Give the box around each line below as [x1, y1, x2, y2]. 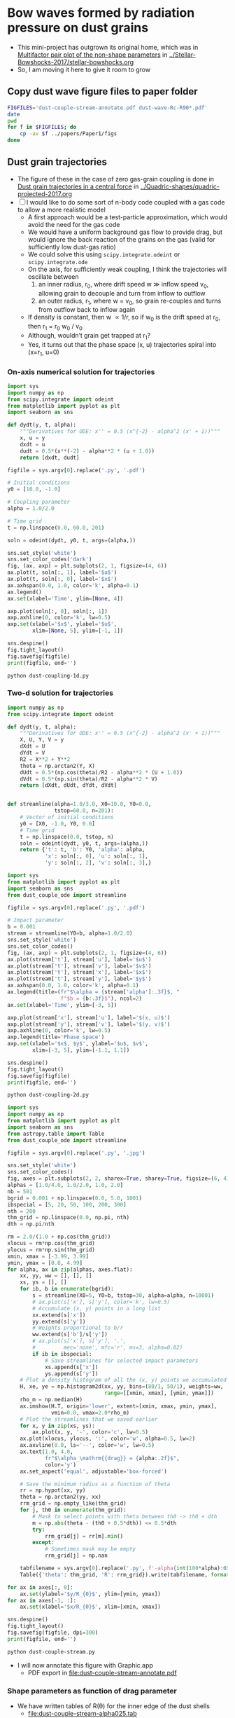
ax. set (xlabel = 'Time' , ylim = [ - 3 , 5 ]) [7, 1001, 117, 1008]
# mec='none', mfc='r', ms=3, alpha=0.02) [32, 1344, 183, 1352]
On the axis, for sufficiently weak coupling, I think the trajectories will [27, 265, 227, 273]
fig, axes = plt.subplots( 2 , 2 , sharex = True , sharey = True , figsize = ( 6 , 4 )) [7, 1175, 233, 1182]
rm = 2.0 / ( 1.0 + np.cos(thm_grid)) [7, 1233, 111, 1241]
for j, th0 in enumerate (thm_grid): [20, 1506, 127, 1514]
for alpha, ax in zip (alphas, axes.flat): [7, 1266, 133, 1273]
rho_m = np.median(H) [20, 1396, 83, 1403]
